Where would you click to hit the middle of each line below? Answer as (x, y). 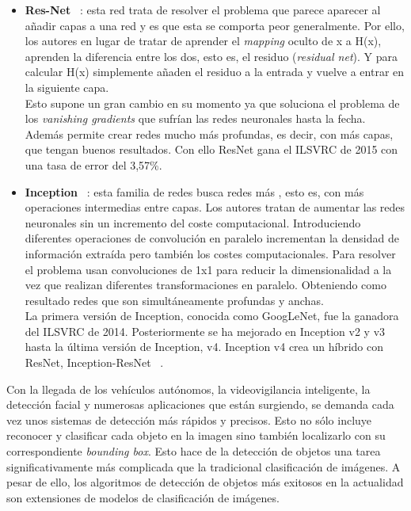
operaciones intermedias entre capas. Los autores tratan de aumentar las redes (215, 207)
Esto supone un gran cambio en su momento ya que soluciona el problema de (212, 103)
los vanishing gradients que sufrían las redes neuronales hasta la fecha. (195, 118)
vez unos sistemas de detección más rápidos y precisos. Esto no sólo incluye (189, 419)
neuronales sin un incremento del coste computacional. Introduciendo (193, 222)
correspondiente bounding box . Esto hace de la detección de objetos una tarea (194, 451)
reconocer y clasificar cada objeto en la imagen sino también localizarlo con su (196, 435)
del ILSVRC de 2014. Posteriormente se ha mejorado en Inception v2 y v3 (205, 331)
